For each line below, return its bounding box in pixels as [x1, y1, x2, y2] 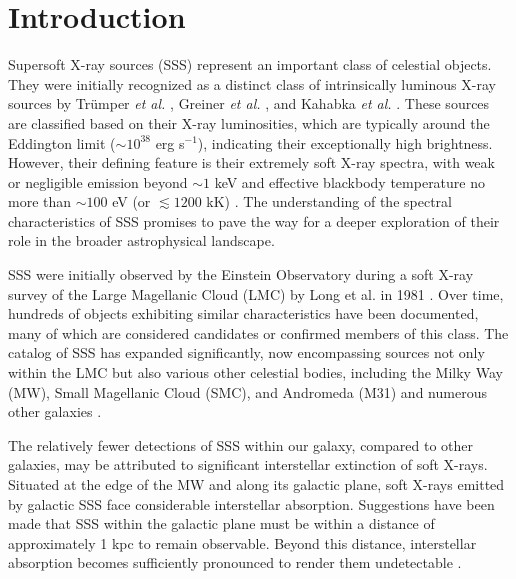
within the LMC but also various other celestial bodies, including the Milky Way [8, 362, 503, 383]
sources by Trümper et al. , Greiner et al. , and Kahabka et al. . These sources [8, 93, 490, 114]
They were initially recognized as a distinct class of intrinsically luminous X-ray [8, 73, 496, 94]
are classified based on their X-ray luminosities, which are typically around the [8, 112, 490, 133]
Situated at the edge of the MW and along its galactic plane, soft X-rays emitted [8, 474, 505, 494]
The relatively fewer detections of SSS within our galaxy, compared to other [8, 434, 474, 455]
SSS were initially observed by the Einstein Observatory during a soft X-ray [8, 264, 474, 285]
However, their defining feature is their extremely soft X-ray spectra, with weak [8, 152, 495, 173]
